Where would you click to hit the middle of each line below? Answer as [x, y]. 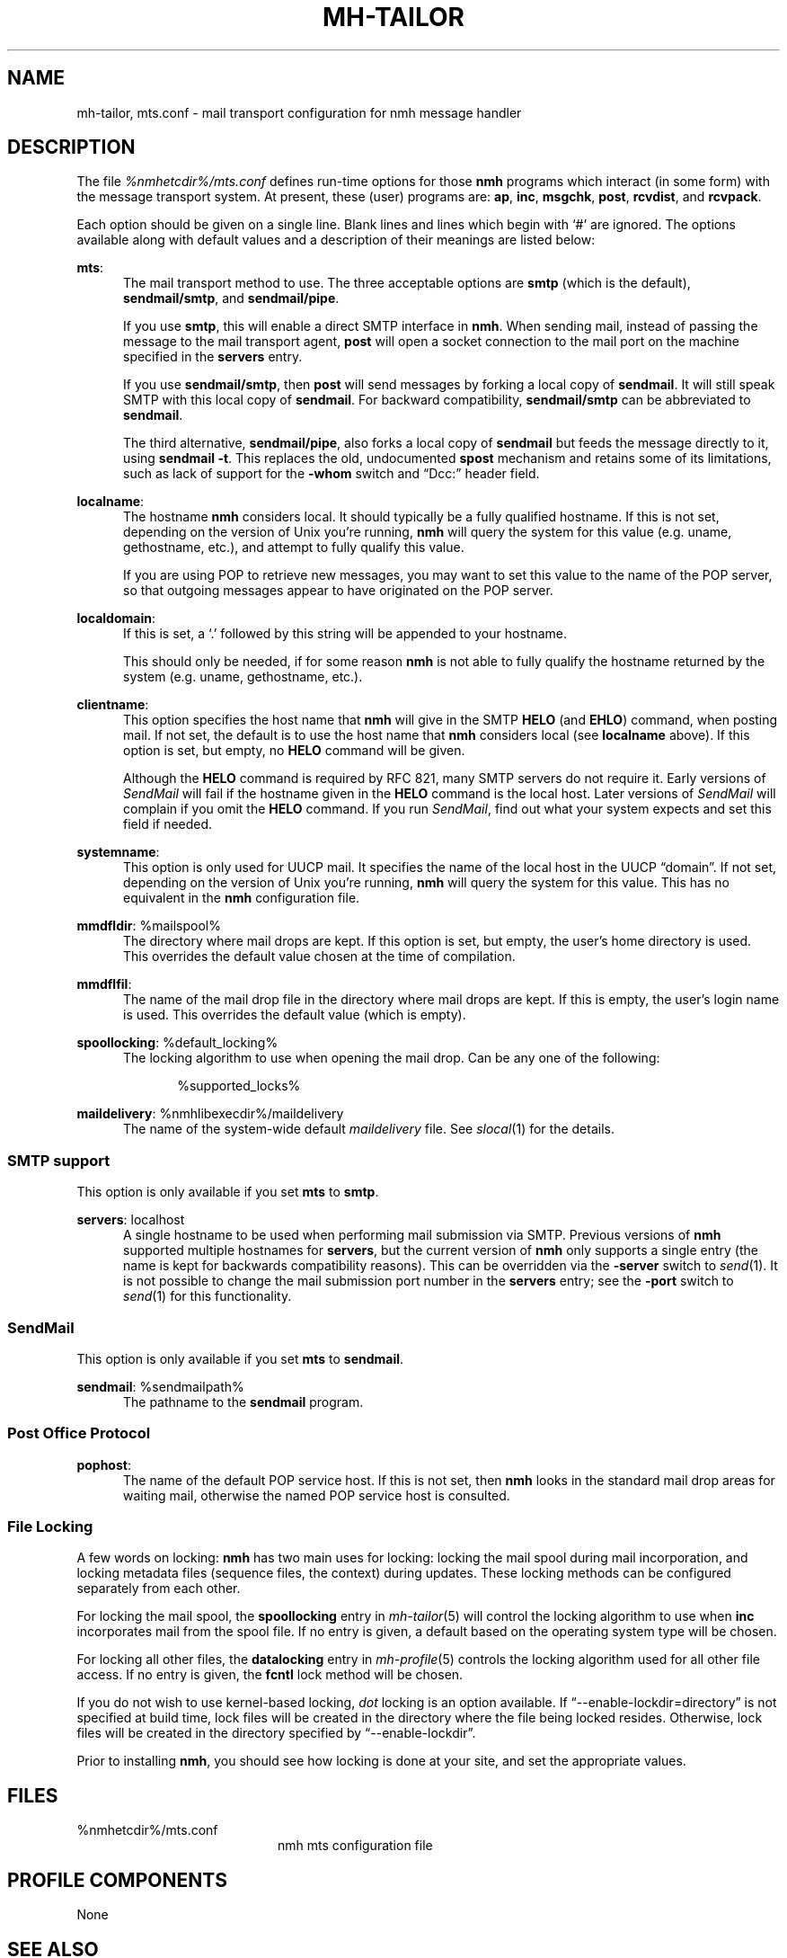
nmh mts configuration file [355, 1846]
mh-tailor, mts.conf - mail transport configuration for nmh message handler [299, 112]
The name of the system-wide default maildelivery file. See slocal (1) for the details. [369, 1129]
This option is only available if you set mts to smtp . [228, 1192]
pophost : [104, 1464]
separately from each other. [159, 1589]
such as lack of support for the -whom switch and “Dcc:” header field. [332, 474]
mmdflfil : [104, 984]
